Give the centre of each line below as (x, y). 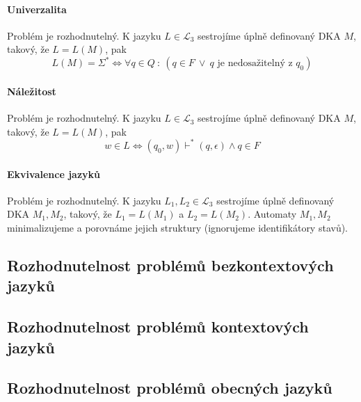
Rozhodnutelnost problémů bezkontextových (170, 265)
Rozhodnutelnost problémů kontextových (158, 327)
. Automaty (272, 214)
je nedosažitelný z (255, 64)
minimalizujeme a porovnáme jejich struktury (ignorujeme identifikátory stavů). (178, 227)
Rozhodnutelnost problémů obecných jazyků (170, 388)
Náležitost (32, 91)
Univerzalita (37, 9)
